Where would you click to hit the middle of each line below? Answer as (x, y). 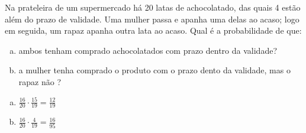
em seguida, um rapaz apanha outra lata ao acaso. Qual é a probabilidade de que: (153, 30)
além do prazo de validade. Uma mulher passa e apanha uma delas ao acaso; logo (152, 19)
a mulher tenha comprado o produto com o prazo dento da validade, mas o (154, 70)
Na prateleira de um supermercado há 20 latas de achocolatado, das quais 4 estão (153, 7)
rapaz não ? (40, 81)
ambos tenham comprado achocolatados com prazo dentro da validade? (148, 50)
